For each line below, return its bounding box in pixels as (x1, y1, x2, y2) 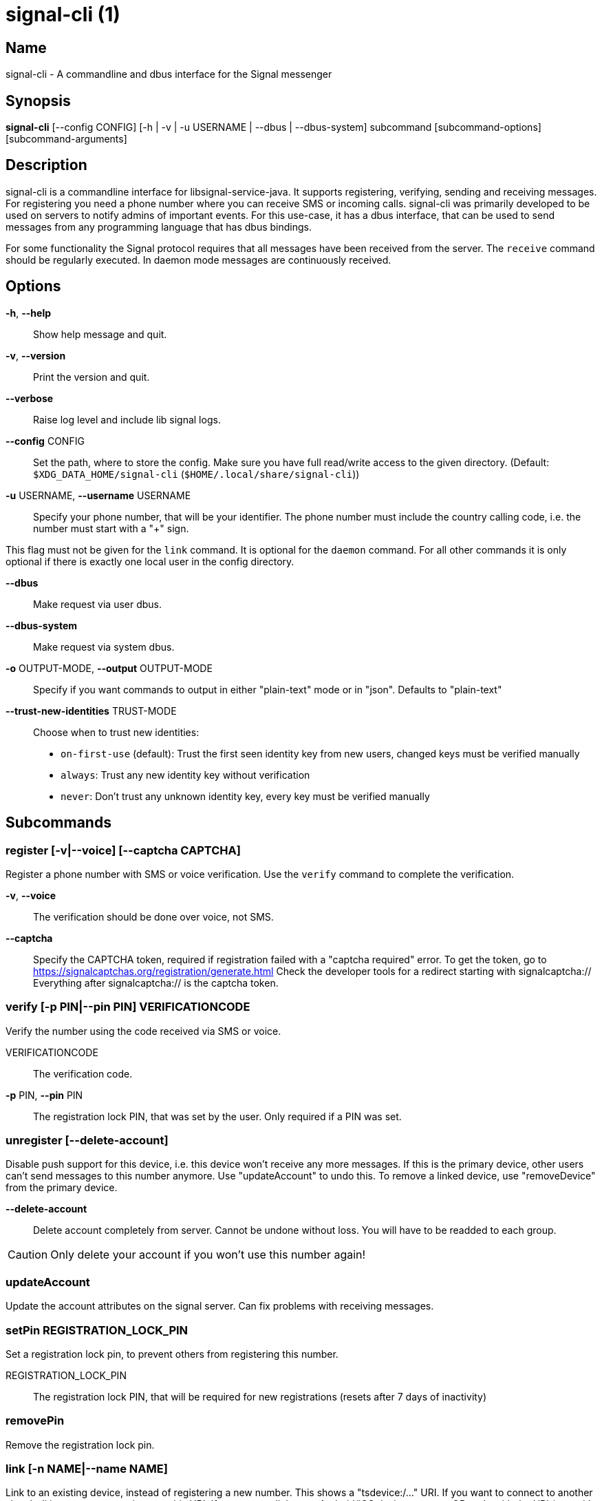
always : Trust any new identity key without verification (61, 768, 310, 781)
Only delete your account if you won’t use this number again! (50, 1248, 366, 1262)
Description (6, 156, 87, 174)
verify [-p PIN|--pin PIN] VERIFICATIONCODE (6, 1000, 250, 1014)
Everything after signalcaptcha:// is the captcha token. (33, 976, 279, 989)
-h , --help (6, 306, 52, 319)
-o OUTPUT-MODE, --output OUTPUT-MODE (6, 662, 213, 674)
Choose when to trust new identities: (33, 726, 200, 738)
